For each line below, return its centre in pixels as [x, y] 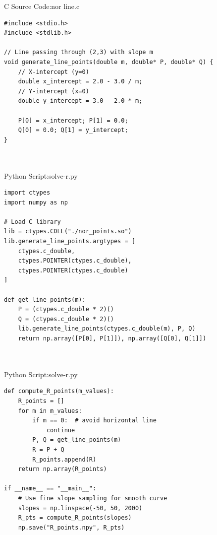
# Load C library [32, 222]
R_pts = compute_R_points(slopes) [75, 518]
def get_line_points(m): [45, 300]
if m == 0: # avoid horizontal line [94, 421]
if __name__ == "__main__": [50, 489]
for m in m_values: [50, 411]
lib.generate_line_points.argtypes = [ [70, 241]
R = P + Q [48, 449]
